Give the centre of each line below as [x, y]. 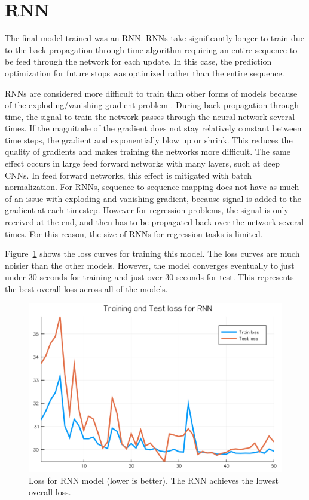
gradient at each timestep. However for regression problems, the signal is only [147, 210]
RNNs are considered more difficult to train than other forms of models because [151, 93]
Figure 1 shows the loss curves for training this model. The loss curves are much [152, 254]
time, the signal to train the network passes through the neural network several [150, 116]
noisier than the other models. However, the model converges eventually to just [150, 265]
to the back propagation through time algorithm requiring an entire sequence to [151, 49]
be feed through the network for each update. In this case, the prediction [138, 61]
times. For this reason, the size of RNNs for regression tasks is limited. [134, 233]
